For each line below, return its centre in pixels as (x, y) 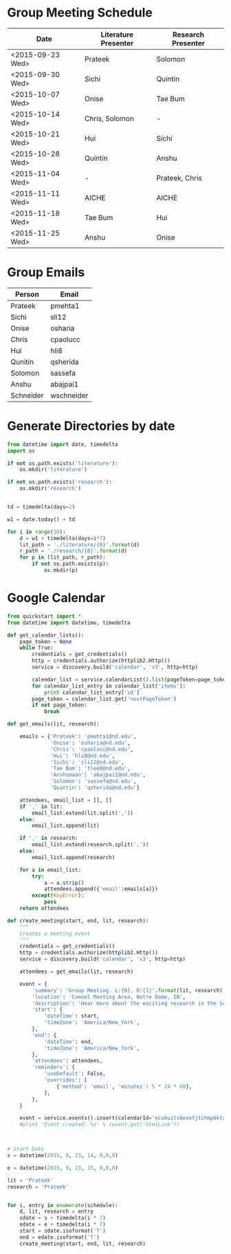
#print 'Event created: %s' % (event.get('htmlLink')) (100, 1124)
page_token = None (46, 641)
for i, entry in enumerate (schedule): (63, 1205)
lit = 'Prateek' (30, 1180)
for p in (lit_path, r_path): (63, 557)
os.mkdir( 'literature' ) (54, 470)
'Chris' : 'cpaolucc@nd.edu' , (92, 749)
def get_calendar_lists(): (46, 635)
